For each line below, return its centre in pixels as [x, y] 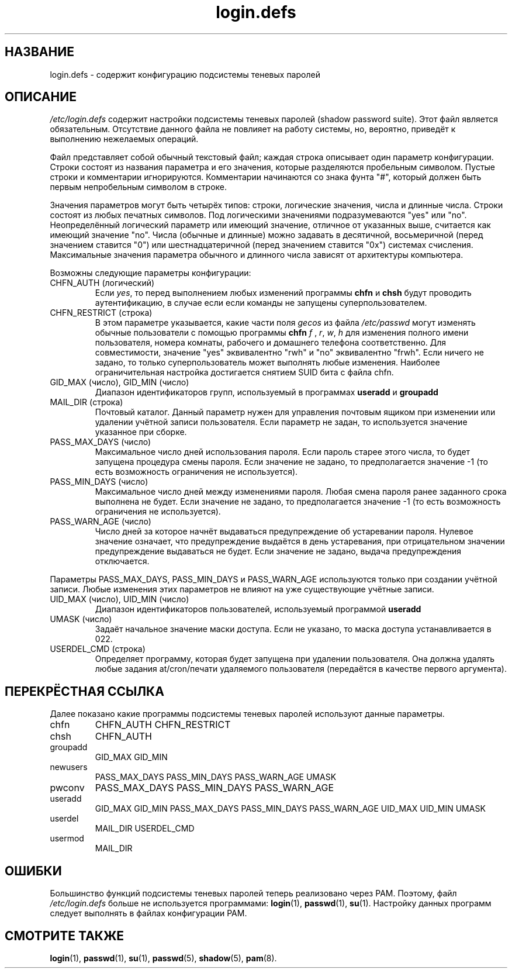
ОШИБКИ [33, 871]
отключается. [122, 561]
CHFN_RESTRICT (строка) [101, 313]
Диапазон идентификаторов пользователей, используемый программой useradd [258, 609]
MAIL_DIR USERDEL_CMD [145, 829]
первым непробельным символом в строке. [139, 187]
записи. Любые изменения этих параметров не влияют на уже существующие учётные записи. [242, 589]
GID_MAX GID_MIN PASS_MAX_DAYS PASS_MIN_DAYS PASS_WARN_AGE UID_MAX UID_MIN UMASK [290, 809]
